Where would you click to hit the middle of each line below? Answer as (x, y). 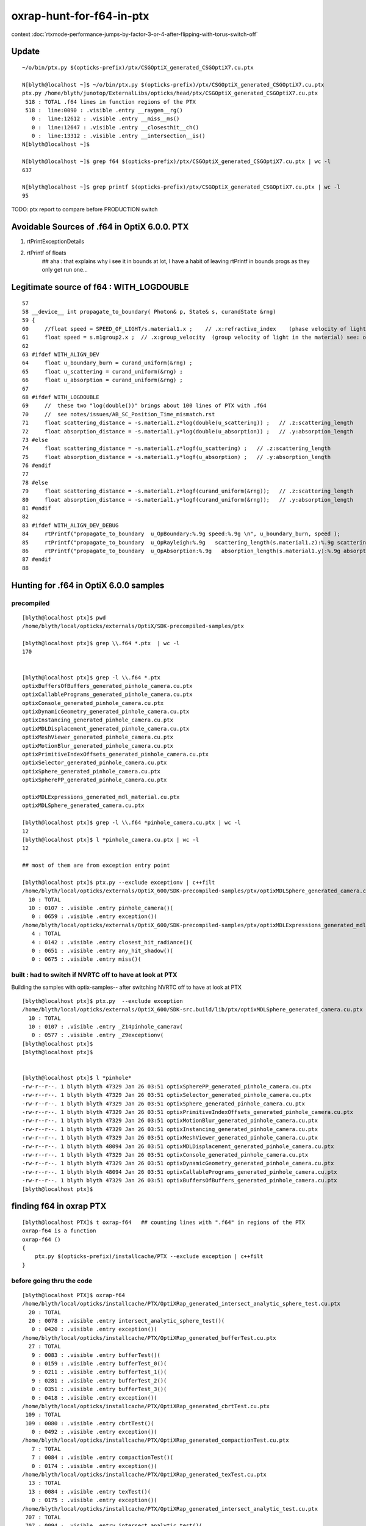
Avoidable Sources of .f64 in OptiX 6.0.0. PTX (100, 227)
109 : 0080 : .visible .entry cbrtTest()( (90, 1423)
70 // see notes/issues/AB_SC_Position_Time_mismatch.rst (119, 414)
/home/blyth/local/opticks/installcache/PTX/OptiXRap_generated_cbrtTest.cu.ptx (146, 1406)
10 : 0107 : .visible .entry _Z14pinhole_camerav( (106, 1027)
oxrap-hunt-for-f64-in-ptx (80, 16)
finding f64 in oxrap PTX (59, 1206)
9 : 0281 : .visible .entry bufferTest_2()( (99, 1380)
